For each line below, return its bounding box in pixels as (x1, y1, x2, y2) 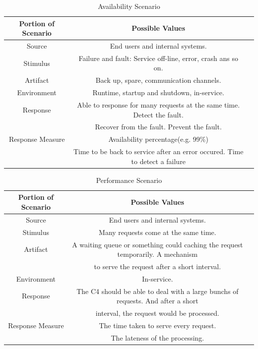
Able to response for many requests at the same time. (77, 100, 240, 110)
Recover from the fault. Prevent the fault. (95, 121, 222, 132)
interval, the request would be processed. (95, 308, 219, 318)
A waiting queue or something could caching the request (72, 239, 243, 249)
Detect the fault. (133, 109, 184, 119)
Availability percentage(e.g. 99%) (108, 134, 208, 144)
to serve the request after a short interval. (94, 261, 221, 271)
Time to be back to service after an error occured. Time (73, 146, 244, 157)
